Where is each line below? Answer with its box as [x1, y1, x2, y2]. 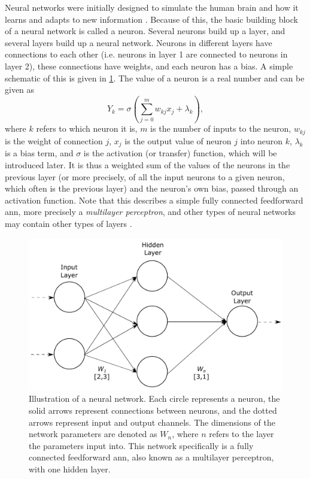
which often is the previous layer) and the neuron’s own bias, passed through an [5, 182, 299, 195]
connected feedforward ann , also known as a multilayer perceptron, [29, 451, 274, 463]
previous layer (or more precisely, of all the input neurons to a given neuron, [5, 170, 285, 183]
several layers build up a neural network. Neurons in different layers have [5, 36, 272, 48]
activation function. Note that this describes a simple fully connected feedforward [5, 193, 303, 206]
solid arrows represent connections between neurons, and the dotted [29, 404, 277, 416]
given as [5, 83, 35, 96]
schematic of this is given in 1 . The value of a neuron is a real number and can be [5, 71, 305, 84]
